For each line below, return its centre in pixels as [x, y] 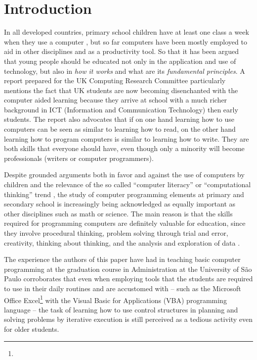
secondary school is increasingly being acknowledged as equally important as [120, 204]
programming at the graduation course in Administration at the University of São [128, 269]
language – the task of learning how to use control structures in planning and [121, 309]
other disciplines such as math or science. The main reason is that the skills [118, 213]
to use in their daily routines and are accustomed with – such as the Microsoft [123, 288]
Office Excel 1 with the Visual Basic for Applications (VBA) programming [115, 299]
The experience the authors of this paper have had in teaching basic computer [122, 259]
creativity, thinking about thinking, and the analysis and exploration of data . [122, 242]
